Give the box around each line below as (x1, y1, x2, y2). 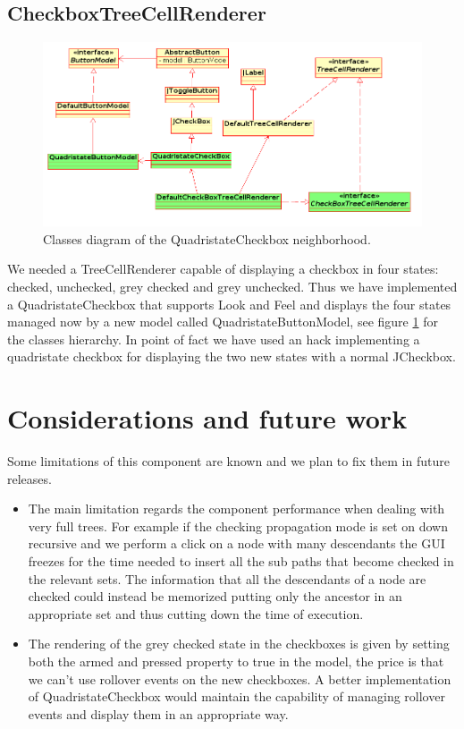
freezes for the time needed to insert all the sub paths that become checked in (28, 552, 454, 570)
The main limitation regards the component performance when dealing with (28, 499, 445, 518)
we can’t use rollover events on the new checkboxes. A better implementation (28, 669, 451, 688)
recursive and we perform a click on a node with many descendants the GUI (28, 534, 445, 553)
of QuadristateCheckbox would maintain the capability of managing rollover (28, 687, 445, 706)
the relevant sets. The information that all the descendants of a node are (28, 569, 426, 588)
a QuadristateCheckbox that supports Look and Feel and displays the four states (7, 294, 451, 313)
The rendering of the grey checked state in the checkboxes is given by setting (28, 634, 450, 653)
